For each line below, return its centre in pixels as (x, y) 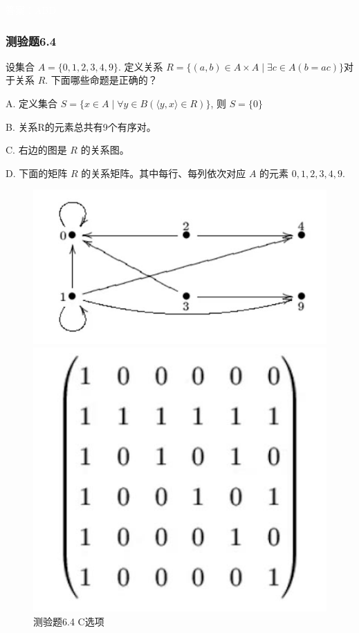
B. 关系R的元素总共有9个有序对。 (81, 126)
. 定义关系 (141, 66)
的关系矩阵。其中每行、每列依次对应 (164, 173)
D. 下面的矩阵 (37, 173)
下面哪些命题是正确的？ (104, 80)
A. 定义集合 (32, 103)
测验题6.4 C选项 (69, 621)
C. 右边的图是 (36, 150)
